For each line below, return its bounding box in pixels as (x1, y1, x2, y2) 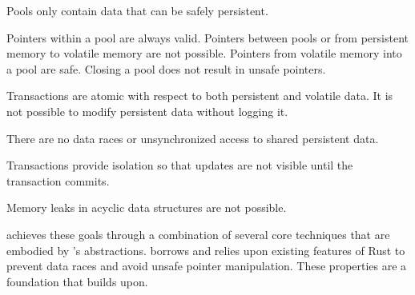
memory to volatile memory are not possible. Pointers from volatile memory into (6, 45, 402, 62)
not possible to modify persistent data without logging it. (6, 102, 288, 119)
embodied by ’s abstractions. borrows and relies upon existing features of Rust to (6, 241, 405, 258)
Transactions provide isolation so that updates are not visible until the (6, 157, 353, 173)
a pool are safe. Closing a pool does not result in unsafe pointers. (6, 60, 326, 77)
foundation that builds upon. (6, 273, 148, 289)
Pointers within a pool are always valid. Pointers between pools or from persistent (6, 29, 409, 46)
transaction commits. (6, 172, 110, 189)
